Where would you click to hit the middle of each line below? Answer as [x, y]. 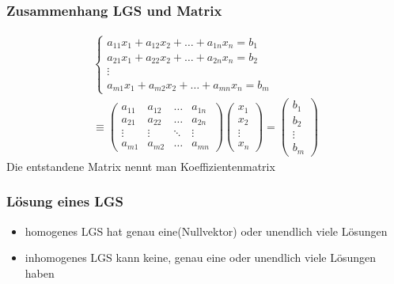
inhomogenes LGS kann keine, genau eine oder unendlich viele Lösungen [201, 257]
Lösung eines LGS [65, 201]
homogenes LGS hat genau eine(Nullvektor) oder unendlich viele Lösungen [206, 231]
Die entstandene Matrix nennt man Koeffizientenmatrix [141, 166]
